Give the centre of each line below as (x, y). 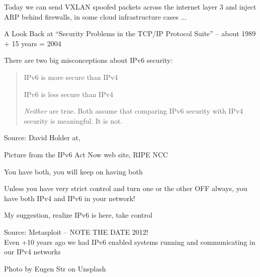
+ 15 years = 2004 (33, 43)
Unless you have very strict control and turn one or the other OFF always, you (126, 188)
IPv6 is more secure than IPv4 (71, 77)
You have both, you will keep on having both (73, 171)
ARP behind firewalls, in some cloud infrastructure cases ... (96, 16)
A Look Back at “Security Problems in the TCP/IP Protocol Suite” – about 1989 (130, 33)
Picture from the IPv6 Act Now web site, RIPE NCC (86, 154)
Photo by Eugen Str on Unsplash (55, 268)
